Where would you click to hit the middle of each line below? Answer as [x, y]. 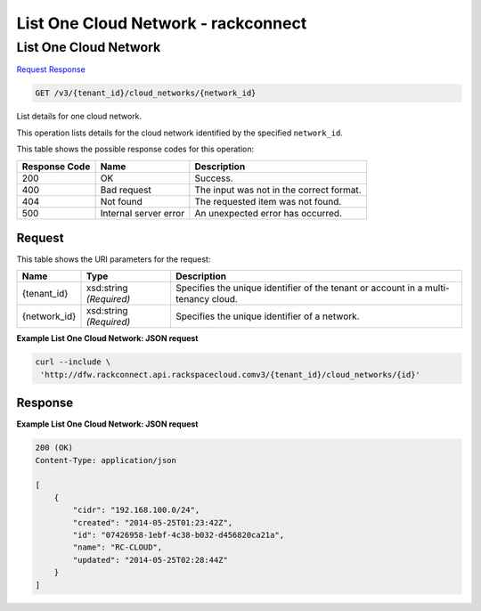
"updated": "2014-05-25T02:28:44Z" [151, 560]
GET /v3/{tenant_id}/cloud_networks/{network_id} [146, 93]
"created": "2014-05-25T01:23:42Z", [153, 522]
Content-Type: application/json [106, 460]
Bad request [126, 190]
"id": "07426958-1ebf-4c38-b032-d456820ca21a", [179, 535]
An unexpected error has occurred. [269, 213]
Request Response [51, 69]
